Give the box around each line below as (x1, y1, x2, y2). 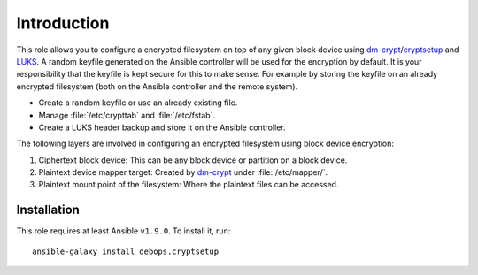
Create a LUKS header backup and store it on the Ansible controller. (38, 122, 287, 133)
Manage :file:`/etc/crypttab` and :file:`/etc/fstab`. (38, 110, 216, 120)
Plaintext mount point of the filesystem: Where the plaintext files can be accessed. (38, 180, 339, 190)
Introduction (16, 13, 110, 33)
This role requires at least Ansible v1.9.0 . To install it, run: (16, 225, 231, 236)
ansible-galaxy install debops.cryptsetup (32, 246, 220, 256)
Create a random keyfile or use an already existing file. (38, 97, 238, 108)
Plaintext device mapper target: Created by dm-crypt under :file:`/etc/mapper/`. (38, 167, 328, 178)
